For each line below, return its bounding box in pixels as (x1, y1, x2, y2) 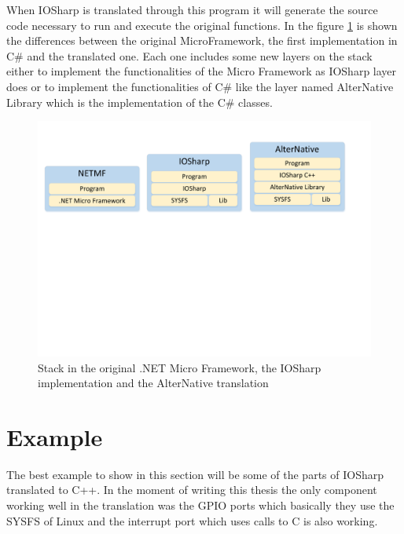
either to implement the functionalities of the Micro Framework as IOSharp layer (6, 63, 397, 79)
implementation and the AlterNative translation (38, 375, 269, 391)
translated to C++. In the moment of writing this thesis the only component (6, 481, 377, 498)
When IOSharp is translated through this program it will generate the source (6, 2, 378, 17)
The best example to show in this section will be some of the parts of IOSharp (6, 466, 384, 482)
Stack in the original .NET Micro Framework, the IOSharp (38, 359, 321, 375)
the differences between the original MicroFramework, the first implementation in (6, 32, 398, 49)
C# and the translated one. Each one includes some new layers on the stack (6, 47, 373, 64)
